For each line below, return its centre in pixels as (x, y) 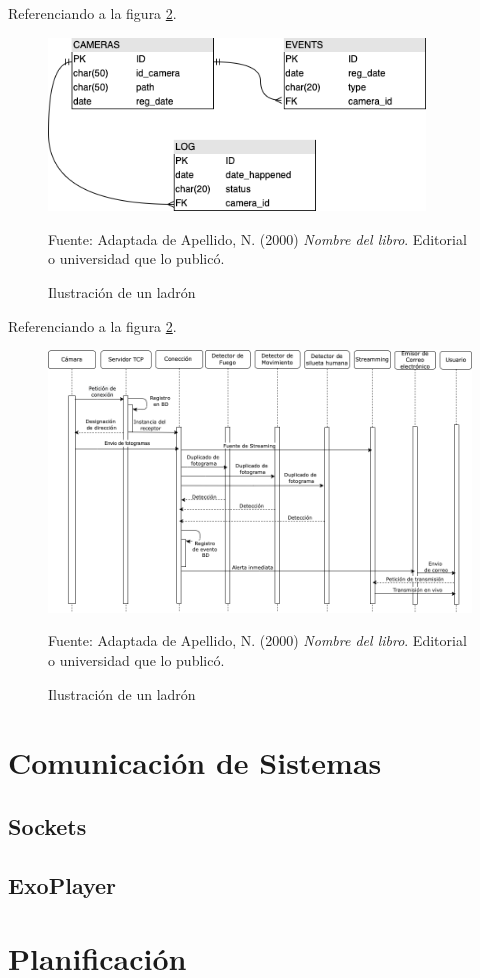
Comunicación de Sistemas (195, 762)
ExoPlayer (62, 884)
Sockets (47, 825)
